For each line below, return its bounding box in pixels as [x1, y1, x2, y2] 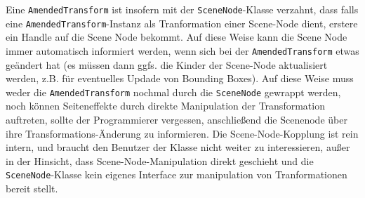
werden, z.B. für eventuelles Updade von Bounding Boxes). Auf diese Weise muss [6, 71, 354, 86]
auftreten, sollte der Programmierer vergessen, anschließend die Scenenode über [6, 112, 347, 126]
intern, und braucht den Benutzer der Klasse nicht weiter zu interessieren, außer [6, 140, 350, 154]
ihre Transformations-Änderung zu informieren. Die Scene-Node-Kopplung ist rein [6, 126, 359, 140]
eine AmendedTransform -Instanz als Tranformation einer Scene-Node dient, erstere [6, 15, 358, 30]
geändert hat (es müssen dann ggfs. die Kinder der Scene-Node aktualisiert [6, 57, 328, 72]
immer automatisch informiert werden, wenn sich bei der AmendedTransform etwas [6, 43, 359, 58]
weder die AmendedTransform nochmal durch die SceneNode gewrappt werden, [6, 84, 341, 99]
